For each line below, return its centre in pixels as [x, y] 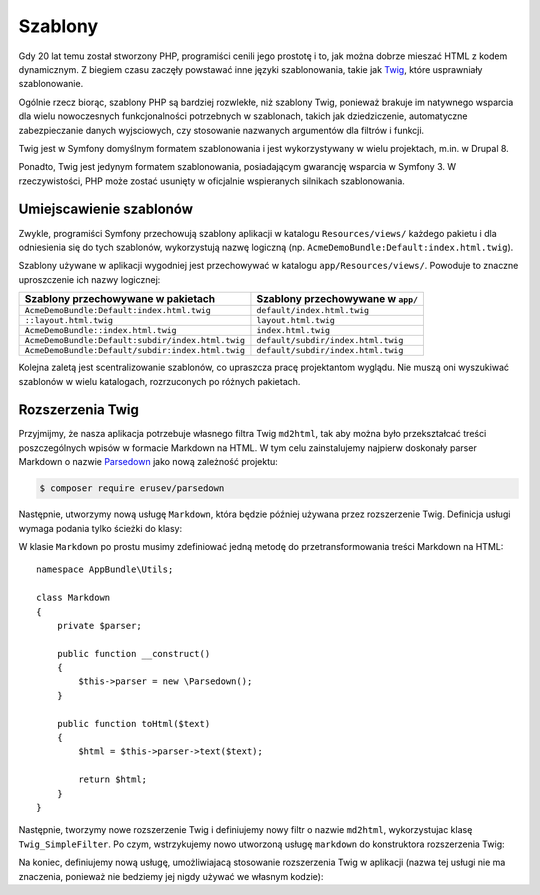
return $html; [113, 779]
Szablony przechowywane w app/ [337, 299]
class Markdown [73, 598]
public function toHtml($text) [133, 723]
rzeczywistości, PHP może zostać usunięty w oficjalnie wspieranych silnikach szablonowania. [211, 181]
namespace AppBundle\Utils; [105, 569]
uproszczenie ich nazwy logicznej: [89, 279]
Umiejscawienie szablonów [106, 209]
